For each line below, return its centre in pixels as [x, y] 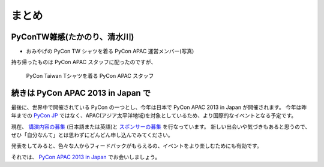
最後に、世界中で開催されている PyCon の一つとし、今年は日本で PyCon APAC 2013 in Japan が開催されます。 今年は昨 [159, 107]
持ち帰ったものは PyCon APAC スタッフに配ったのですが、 [84, 62]
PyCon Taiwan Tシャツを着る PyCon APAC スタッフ [90, 75]
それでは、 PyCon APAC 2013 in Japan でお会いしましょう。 [86, 157]
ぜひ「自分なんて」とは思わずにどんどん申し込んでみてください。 [92, 135]
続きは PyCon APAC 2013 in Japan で [81, 93]
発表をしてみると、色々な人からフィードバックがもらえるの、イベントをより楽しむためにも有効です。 [136, 146]
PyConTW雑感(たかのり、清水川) [73, 37]
